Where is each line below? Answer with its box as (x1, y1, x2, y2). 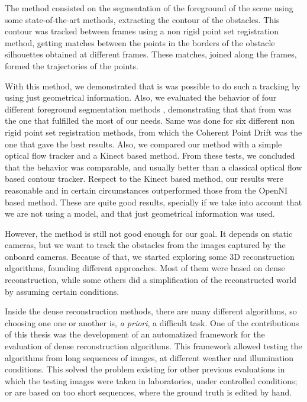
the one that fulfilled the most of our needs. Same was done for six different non (5, 114, 295, 127)
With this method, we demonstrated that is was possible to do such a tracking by (5, 79, 300, 92)
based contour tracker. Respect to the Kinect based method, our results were (5, 172, 283, 185)
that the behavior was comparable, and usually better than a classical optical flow (5, 160, 302, 173)
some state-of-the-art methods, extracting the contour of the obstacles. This (5, 13, 280, 25)
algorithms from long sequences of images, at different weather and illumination (5, 351, 294, 364)
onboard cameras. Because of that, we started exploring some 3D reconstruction (5, 250, 295, 262)
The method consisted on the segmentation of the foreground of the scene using (5, 2, 293, 14)
